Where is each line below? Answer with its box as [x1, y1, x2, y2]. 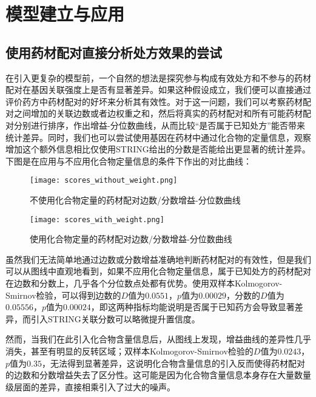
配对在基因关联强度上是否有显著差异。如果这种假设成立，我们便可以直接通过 [5, 83, 311, 96]
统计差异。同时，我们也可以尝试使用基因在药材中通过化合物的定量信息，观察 [5, 131, 311, 143]
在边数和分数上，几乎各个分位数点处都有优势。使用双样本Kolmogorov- [5, 277, 283, 290]
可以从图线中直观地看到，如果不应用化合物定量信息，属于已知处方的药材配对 [5, 265, 311, 277]
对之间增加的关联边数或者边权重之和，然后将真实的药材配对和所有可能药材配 [5, 107, 311, 120]
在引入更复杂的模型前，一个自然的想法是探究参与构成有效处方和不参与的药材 [5, 71, 311, 84]
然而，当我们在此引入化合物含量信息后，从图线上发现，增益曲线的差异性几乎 [5, 333, 311, 345]
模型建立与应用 [5, 1, 125, 26]
